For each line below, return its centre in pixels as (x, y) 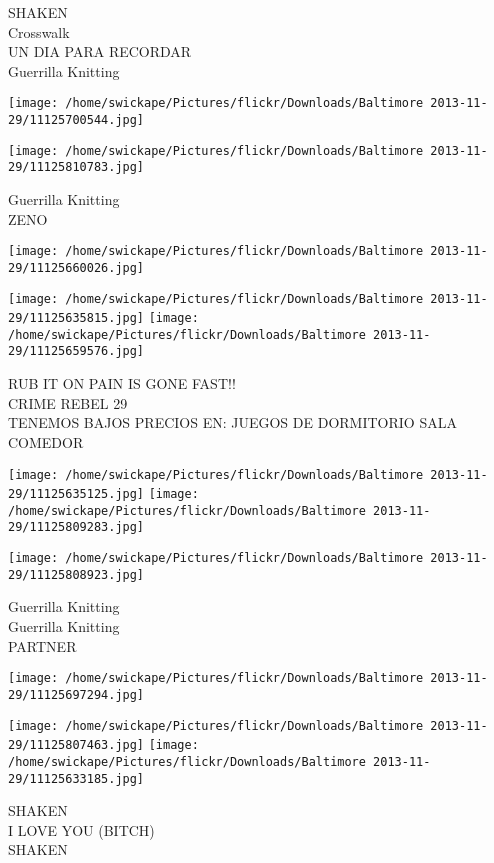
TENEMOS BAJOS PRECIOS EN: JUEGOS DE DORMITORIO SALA (232, 422)
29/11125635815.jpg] (76, 318)
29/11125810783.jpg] (76, 167)
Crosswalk (39, 31)
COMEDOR (46, 441)
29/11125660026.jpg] (76, 267)
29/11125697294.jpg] (76, 694)
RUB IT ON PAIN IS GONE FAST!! (122, 383)
